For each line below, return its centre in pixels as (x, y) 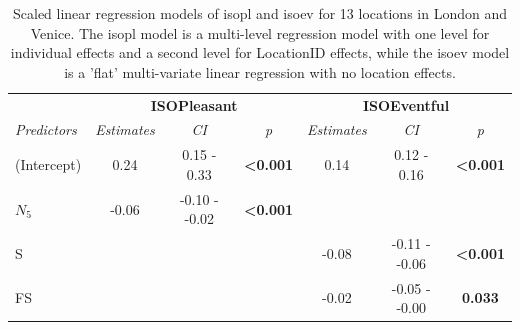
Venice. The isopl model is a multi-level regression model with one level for (260, 32)
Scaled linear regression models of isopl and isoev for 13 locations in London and (260, 13)
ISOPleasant (194, 104)
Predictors (46, 129)
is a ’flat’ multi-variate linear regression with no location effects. (260, 71)
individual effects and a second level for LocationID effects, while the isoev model (260, 52)
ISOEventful (406, 104)
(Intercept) (48, 164)
